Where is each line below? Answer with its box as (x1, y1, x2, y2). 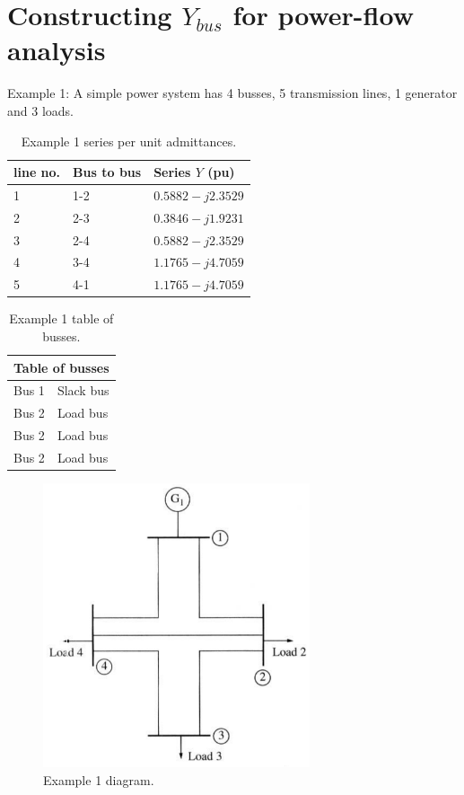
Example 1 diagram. (43, 770, 154, 789)
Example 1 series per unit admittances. (21, 131, 237, 150)
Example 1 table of (9, 309, 114, 328)
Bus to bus (73, 163, 142, 181)
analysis (7, 31, 106, 68)
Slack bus (57, 381, 109, 400)
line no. (13, 163, 61, 181)
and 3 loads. (7, 101, 74, 119)
